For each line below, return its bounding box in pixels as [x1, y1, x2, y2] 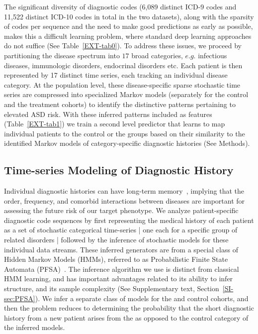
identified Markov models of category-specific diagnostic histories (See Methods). [4, 138, 250, 148]
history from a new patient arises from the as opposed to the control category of [4, 312, 249, 323]
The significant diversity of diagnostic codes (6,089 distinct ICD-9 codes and [4, 1, 237, 11]
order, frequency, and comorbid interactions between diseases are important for [4, 195, 245, 206]
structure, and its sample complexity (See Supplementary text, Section [4, 283, 219, 294]
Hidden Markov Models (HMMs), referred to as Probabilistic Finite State [4, 254, 228, 264]
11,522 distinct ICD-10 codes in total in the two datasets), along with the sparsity [4, 11, 254, 21]
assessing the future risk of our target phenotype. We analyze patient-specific [4, 205, 239, 216]
